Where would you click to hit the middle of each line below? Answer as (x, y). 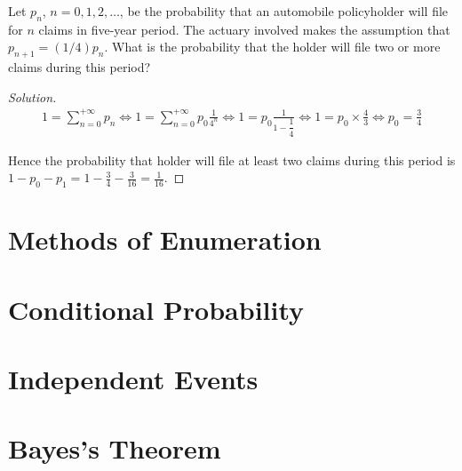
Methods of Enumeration (165, 239)
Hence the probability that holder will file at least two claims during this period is (232, 160)
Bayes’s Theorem (115, 448)
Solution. (32, 96)
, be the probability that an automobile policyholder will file (284, 11)
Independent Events (133, 378)
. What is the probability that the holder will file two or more (272, 47)
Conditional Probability (156, 309)
